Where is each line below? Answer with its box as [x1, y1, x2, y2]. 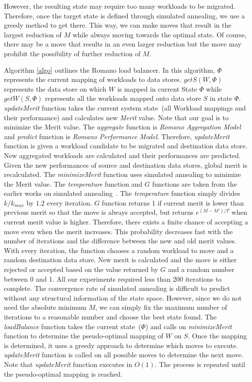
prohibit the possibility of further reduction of [4, 48, 141, 58]
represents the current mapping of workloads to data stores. [4, 74, 182, 84]
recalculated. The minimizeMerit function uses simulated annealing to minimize [4, 169, 241, 179]
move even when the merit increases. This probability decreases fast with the [4, 226, 233, 236]
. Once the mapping [187, 331, 247, 341]
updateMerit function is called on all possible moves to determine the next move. [4, 350, 244, 360]
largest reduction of [4, 29, 62, 39]
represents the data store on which [4, 83, 107, 94]
